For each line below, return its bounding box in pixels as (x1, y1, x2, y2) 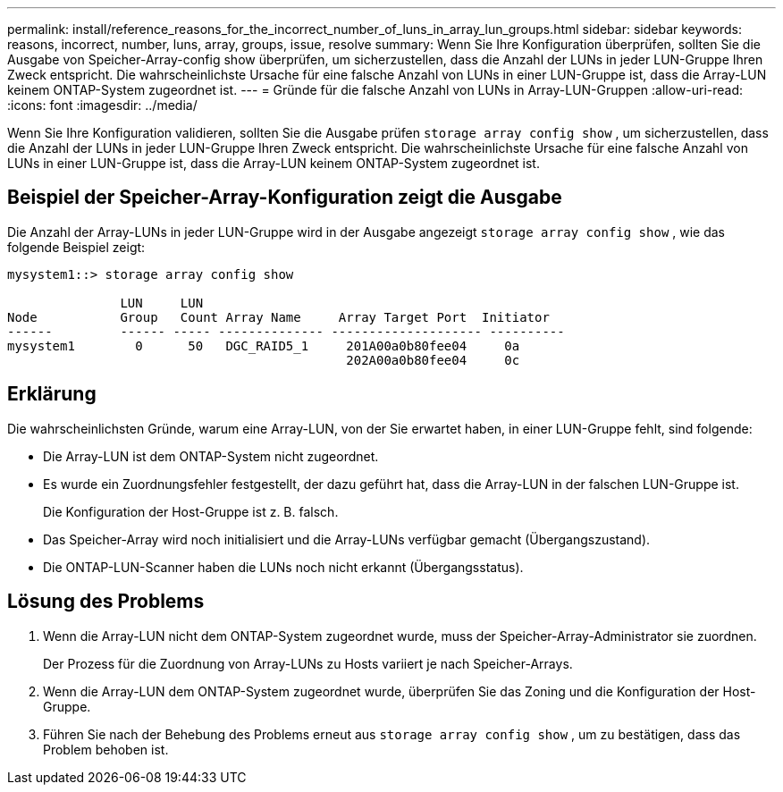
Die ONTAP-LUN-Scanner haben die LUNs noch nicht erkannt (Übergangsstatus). (43, 559, 524, 575)
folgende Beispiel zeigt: (7, 239, 146, 255)
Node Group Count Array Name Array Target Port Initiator (7, 309, 550, 324)
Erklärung (7, 383, 97, 406)
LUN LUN (120, 295, 204, 310)
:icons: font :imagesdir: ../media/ (7, 97, 198, 113)
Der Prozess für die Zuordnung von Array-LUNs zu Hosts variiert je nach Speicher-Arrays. (43, 655, 573, 671)
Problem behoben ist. (43, 741, 169, 757)
